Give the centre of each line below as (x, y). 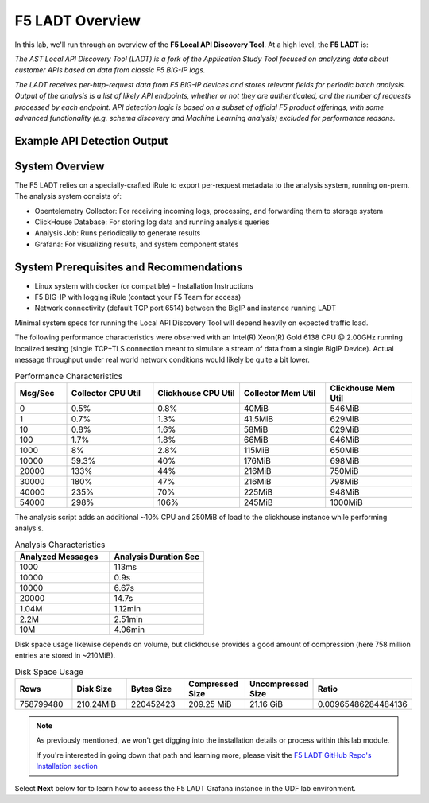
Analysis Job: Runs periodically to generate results (118, 233)
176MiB (257, 460)
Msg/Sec (37, 393)
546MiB (345, 408)
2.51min (128, 619)
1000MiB (346, 502)
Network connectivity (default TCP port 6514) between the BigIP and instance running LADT (186, 308)
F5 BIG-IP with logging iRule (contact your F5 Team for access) (138, 297)
